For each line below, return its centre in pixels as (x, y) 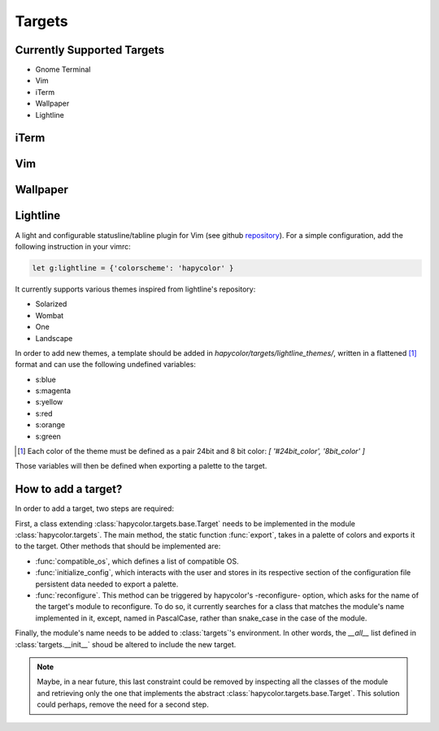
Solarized (51, 304)
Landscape (54, 338)
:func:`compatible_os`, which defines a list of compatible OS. (137, 561)
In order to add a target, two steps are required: (95, 508)
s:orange (50, 425)
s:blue (46, 379)
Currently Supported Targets (90, 50)
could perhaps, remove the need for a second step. (123, 705)
